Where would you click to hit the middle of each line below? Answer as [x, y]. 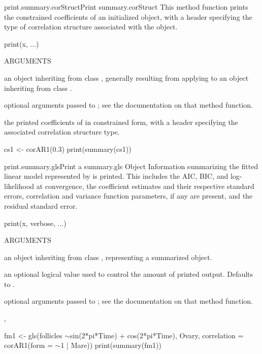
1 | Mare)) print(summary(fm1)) [111, 345]
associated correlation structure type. [62, 132]
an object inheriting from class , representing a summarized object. [108, 257]
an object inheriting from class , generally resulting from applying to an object [126, 77]
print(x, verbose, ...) [35, 223]
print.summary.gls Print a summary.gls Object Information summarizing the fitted [131, 166]
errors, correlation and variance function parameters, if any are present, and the [128, 196]
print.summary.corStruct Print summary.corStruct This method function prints [126, 7]
